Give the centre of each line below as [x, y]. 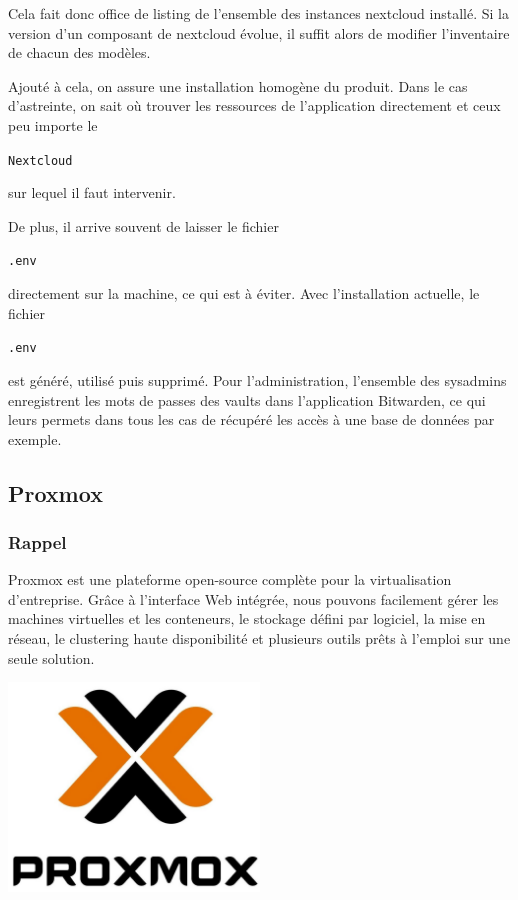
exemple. [35, 438]
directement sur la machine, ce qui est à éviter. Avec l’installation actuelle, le [244, 293]
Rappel [37, 541]
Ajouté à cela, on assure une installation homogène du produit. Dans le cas [238, 85]
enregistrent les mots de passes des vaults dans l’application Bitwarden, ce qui [247, 399]
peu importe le [53, 124]
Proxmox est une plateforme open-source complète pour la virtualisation [230, 579]
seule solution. [51, 657]
